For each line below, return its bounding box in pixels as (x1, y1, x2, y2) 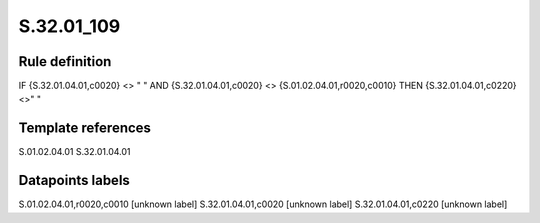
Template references (18, 120, 152, 137)
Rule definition (18, 53, 112, 70)
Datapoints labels (18, 172, 130, 189)
